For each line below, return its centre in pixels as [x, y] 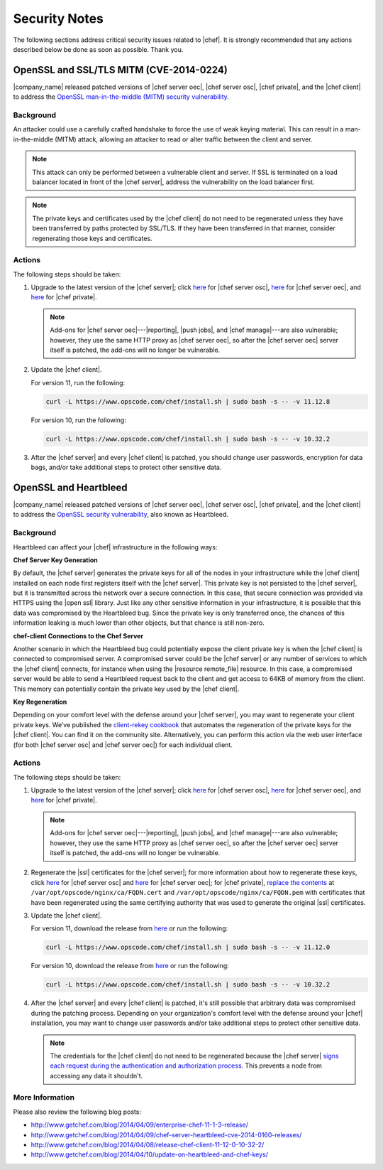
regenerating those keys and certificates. [92, 238]
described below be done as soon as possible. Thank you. [98, 49]
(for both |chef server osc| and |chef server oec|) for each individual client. [123, 745]
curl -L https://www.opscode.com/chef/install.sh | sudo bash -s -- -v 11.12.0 [188, 948]
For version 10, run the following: [79, 420]
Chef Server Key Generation [56, 560]
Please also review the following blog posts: [77, 1112]
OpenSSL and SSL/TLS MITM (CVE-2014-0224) [121, 70]
